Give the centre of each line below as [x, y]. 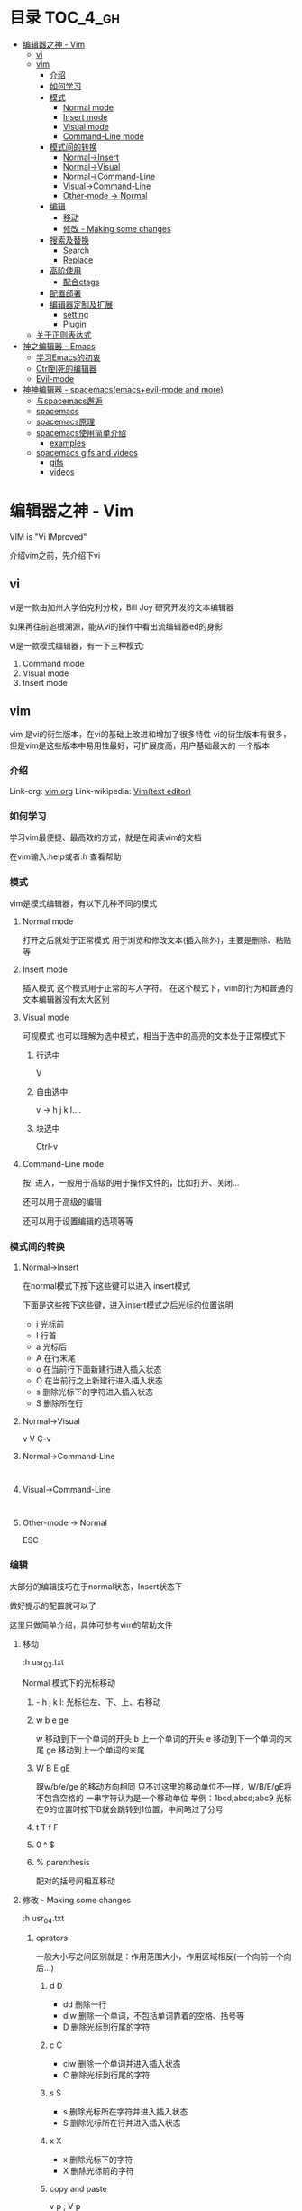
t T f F [47, 1827]
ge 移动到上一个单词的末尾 [96, 1750]
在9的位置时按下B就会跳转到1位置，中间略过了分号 [129, 1809]
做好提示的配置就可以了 [53, 1605]
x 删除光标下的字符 [98, 2159]
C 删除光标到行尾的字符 [106, 2075]
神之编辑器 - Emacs [59, 346]
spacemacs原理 [65, 421]
